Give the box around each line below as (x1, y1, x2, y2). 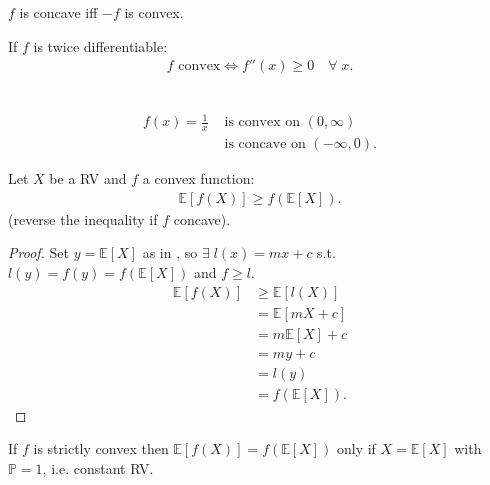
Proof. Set (8, 242, 69, 263)
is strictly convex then (33, 438, 169, 459)
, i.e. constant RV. (42, 458, 154, 478)
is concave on (224, 137, 306, 152)
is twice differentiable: (33, 35, 168, 56)
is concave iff (19, 2, 98, 22)
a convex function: (142, 168, 255, 189)
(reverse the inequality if (8, 208, 158, 229)
